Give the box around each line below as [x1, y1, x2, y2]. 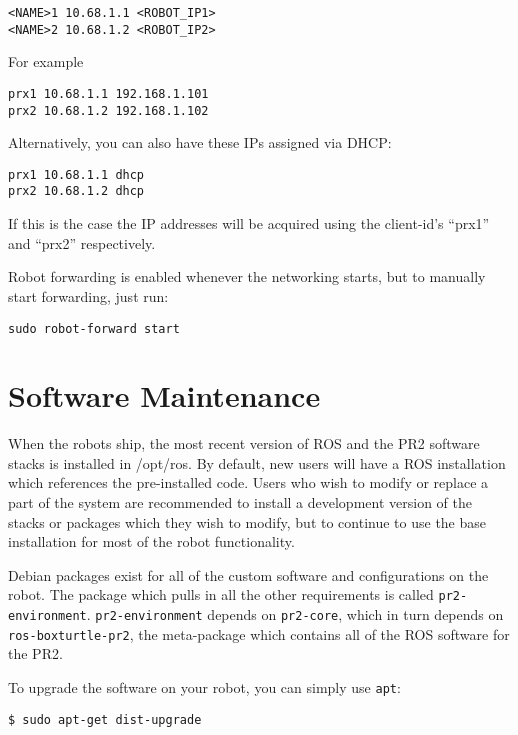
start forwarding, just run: [8, 285, 169, 306]
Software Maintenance [8, 375, 321, 416]
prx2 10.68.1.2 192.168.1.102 [8, 103, 209, 118]
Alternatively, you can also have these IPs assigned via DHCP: [8, 132, 392, 153]
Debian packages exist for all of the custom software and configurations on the [8, 564, 489, 585]
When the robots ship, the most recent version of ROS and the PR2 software [8, 433, 480, 454]
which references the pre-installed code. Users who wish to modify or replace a [8, 472, 489, 493]
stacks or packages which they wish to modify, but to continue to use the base [8, 511, 487, 532]
